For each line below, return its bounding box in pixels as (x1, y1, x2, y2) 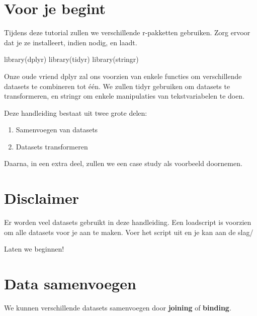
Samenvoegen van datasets (16, 124, 98, 135)
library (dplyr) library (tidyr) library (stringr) (4, 54, 139, 64)
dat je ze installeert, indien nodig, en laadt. (4, 37, 137, 47)
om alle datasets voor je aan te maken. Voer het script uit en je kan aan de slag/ (4, 226, 253, 237)
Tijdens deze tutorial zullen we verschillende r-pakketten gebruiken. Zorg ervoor (4, 27, 250, 38)
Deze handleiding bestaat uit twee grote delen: (4, 107, 147, 118)
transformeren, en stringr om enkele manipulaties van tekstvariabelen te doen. (4, 91, 245, 101)
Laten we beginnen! (4, 244, 64, 254)
